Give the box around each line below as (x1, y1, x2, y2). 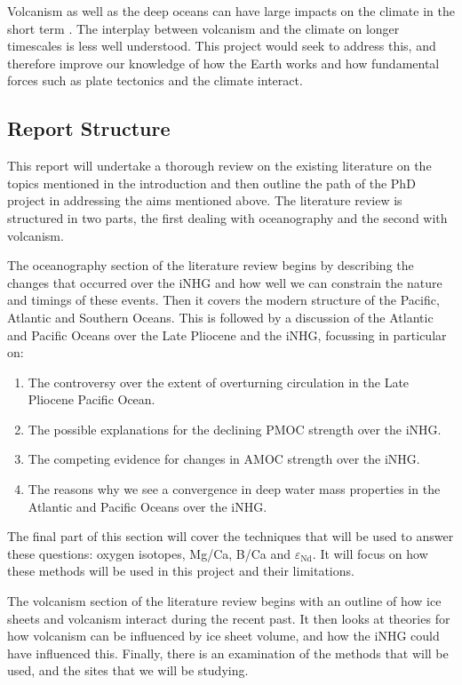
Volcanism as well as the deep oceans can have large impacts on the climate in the (7, 2, 455, 20)
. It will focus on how (312, 544, 428, 562)
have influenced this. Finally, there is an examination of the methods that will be (7, 643, 449, 662)
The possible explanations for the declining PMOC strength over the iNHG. (28, 419, 442, 438)
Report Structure (7, 115, 171, 142)
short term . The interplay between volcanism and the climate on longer (7, 19, 400, 37)
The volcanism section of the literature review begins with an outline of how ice (7, 592, 442, 610)
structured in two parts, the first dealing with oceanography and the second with (7, 208, 448, 227)
